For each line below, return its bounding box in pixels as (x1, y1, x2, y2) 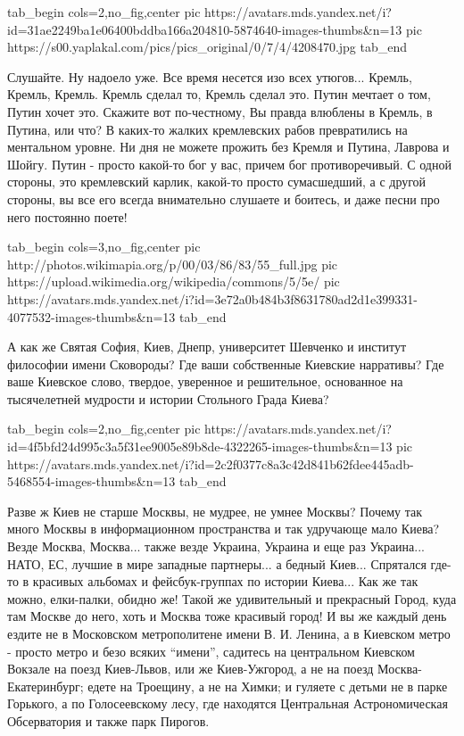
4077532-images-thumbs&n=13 (7, 307, 176, 326)
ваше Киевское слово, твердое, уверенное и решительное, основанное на (7, 372, 403, 391)
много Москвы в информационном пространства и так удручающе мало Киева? (7, 519, 440, 538)
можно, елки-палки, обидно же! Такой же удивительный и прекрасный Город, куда (7, 589, 457, 608)
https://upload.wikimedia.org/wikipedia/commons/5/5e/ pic (7, 272, 340, 291)
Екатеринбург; (7, 676, 84, 695)
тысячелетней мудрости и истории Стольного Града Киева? (7, 389, 329, 408)
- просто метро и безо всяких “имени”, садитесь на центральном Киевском (7, 641, 415, 660)
